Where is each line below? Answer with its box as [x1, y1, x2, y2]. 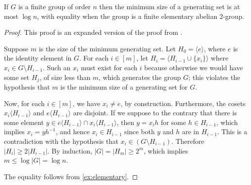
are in [182, 126, 199, 137]
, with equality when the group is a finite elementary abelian [37, 11, 218, 21]
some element [4, 117, 44, 127]
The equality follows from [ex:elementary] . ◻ [4, 171, 138, 181]
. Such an [43, 62, 71, 72]
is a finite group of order [18, 1, 91, 11]
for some [161, 117, 186, 127]
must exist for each [81, 62, 137, 72]
